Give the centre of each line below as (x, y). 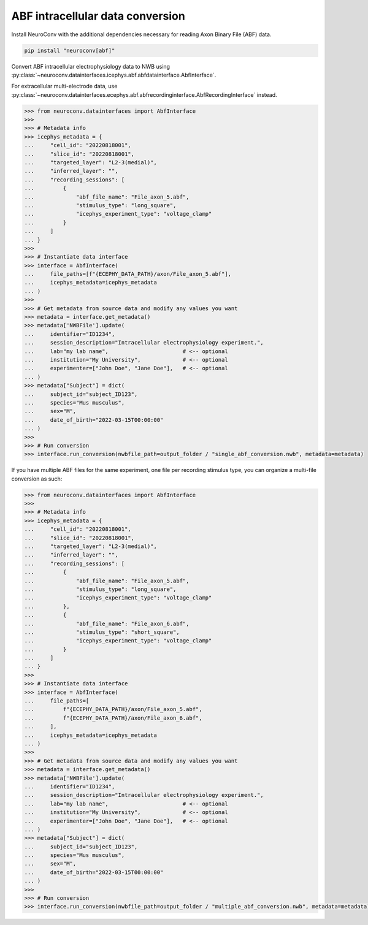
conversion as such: (37, 479)
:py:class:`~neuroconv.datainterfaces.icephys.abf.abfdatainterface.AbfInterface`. (114, 75)
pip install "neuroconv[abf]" (70, 50)
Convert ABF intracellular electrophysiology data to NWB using (91, 66)
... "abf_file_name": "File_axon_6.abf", (107, 623)
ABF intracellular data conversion (98, 16)
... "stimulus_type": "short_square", (102, 632)
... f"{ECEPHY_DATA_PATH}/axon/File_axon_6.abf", (113, 718)
